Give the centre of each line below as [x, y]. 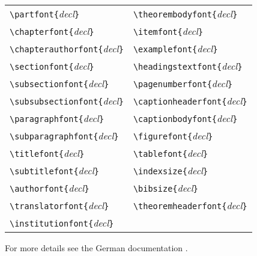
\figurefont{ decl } [173, 136]
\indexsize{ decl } [171, 170]
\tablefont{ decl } [171, 153]
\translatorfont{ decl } [59, 205]
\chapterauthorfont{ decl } [67, 48]
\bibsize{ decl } [165, 188]
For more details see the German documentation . [96, 248]
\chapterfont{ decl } [52, 31]
